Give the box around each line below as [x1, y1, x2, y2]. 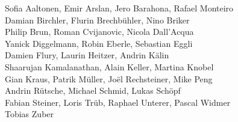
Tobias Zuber [5, 108, 54, 120]
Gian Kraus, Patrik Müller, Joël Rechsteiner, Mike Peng [5, 72, 213, 85]
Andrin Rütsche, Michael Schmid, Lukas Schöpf [5, 84, 181, 97]
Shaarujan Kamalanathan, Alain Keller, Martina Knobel [5, 60, 214, 73]
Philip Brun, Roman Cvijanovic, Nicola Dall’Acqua [5, 25, 194, 38]
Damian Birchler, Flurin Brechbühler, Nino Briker [5, 13, 190, 26]
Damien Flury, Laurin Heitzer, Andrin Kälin [5, 49, 169, 61]
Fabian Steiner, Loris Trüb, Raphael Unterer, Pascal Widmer [5, 96, 231, 108]
